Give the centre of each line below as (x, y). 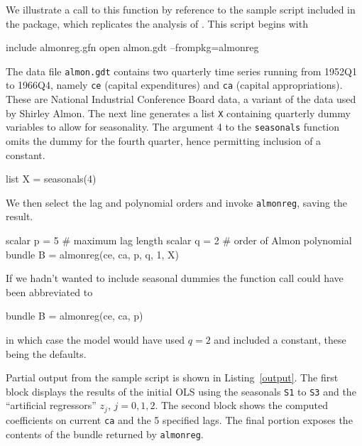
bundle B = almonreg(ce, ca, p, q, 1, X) (93, 254)
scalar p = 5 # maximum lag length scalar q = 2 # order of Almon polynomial (179, 240)
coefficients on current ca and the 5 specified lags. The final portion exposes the (179, 419)
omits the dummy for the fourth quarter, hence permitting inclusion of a (164, 141)
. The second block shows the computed (242, 405)
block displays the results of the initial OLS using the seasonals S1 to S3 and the (181, 391)
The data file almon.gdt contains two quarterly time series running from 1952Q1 (181, 71)
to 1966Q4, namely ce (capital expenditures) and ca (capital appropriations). (174, 85)
